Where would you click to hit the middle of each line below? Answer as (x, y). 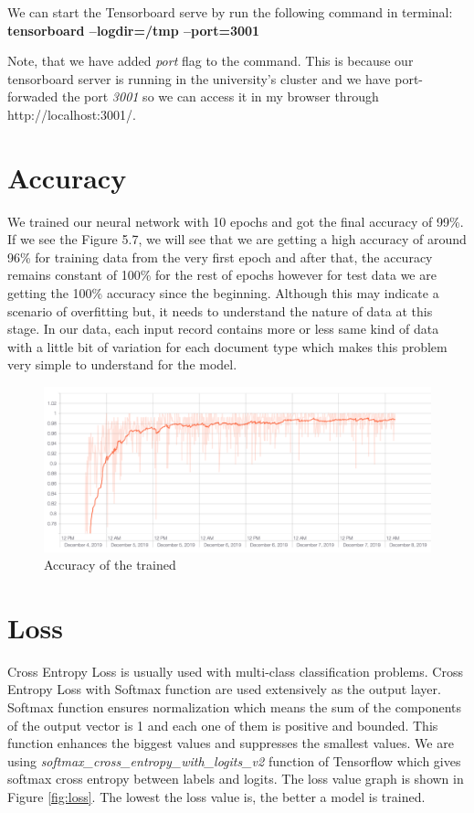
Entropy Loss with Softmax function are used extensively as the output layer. (224, 689)
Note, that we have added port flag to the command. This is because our (211, 61)
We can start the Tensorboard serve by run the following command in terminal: (230, 12)
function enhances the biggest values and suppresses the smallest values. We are (231, 743)
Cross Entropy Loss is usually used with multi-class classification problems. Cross (235, 671)
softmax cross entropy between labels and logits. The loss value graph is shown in (236, 779)
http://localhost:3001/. (72, 114)
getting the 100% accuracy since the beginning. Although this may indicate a (223, 293)
